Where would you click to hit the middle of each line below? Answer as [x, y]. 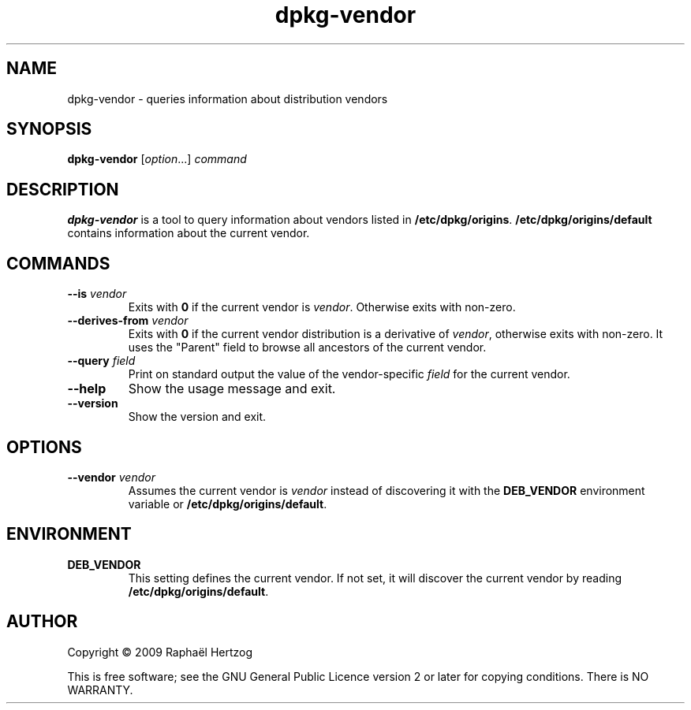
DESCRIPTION [63, 189]
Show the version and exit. [197, 417]
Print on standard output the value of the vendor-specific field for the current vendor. [349, 374]
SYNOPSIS [49, 129]
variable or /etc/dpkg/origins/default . [228, 504]
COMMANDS [58, 263]
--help [87, 389]
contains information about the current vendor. [189, 233]
